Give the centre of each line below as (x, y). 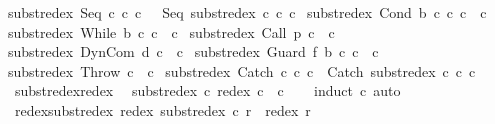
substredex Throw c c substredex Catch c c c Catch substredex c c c (242, 70)
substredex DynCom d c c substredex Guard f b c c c (193, 51)
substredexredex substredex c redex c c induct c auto (207, 90)
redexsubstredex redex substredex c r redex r (162, 109)
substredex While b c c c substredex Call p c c (171, 31)
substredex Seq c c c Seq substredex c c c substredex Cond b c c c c (247, 12)
